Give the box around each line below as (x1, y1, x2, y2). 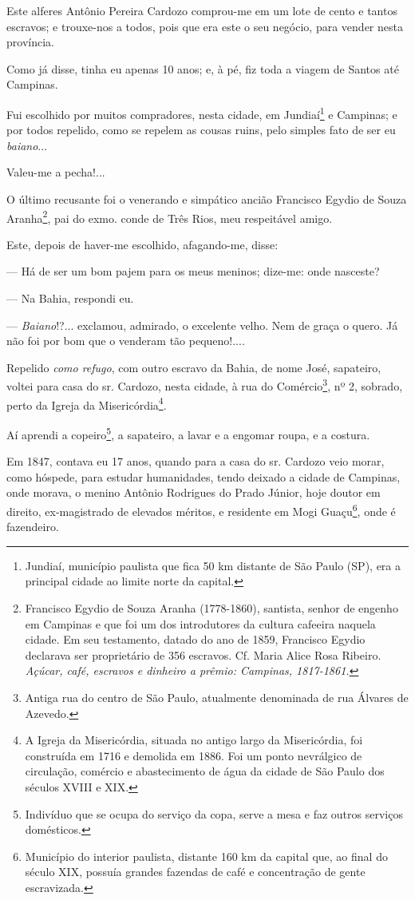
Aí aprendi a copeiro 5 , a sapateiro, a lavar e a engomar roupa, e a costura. (6, 423, 370, 442)
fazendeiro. (6, 518, 59, 535)
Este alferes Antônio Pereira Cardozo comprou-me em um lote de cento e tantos (6, 2, 397, 18)
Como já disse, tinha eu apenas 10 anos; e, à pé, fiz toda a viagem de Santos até (6, 60, 399, 77)
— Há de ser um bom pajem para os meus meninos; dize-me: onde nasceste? (6, 263, 380, 280)
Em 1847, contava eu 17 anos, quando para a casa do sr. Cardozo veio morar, (6, 453, 385, 470)
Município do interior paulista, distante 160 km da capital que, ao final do (25, 847, 388, 864)
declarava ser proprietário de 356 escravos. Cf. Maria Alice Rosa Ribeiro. (25, 646, 381, 663)
